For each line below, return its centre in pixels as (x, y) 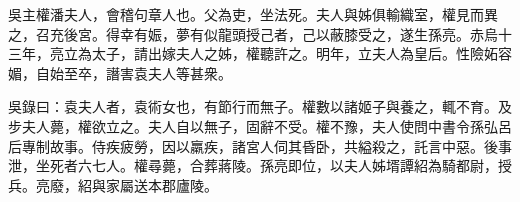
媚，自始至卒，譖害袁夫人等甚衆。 (120, 72)
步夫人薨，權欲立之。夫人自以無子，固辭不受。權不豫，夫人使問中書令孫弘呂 (260, 125)
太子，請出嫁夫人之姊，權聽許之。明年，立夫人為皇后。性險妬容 (301, 53)
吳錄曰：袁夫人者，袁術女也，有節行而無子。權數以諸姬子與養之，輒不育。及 (260, 106)
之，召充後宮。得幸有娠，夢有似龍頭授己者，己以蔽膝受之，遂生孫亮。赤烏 (253, 33)
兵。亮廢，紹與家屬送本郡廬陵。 (113, 184)
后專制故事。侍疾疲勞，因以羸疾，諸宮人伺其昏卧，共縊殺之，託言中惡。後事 (260, 145)
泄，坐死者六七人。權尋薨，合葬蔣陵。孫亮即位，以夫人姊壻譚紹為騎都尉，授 (260, 165)
